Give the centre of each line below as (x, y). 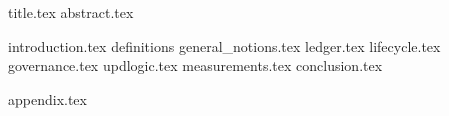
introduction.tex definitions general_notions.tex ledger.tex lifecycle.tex (224, 45)
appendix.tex (47, 98)
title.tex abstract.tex (71, 12)
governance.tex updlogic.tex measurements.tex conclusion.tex (195, 65)
